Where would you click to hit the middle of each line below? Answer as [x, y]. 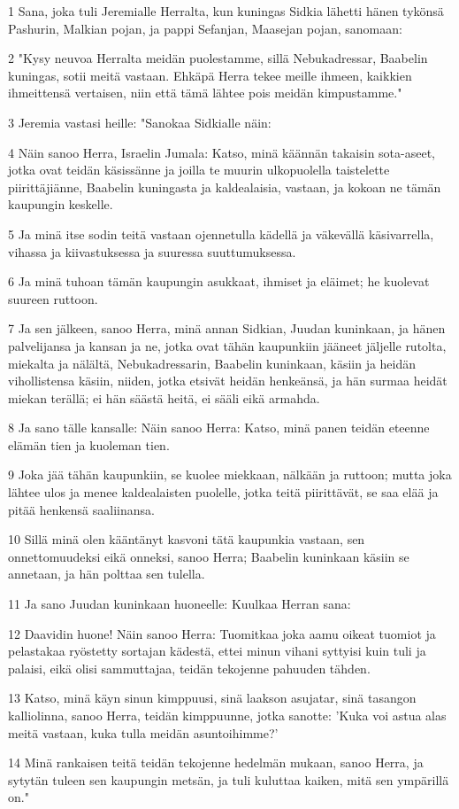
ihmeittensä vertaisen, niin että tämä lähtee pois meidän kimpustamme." [205, 93]
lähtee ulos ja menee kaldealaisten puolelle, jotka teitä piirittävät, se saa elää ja [223, 492]
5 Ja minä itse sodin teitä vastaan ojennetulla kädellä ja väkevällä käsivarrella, [221, 233]
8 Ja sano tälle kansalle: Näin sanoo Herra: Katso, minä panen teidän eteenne [219, 428]
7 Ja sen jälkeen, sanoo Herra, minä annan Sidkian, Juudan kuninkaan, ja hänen [227, 328]
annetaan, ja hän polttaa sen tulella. [107, 574]
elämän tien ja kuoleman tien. [89, 444]
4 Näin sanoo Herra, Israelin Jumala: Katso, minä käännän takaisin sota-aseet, [222, 152]
